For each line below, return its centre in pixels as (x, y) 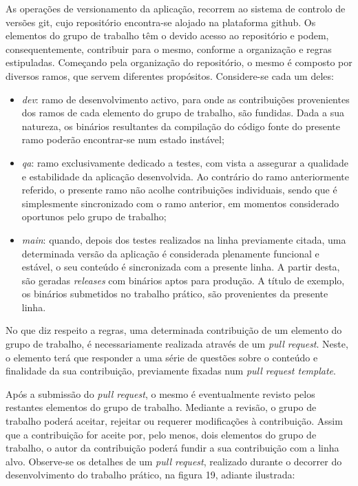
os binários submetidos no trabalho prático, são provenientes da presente (175, 294)
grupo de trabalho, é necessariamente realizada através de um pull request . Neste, (177, 344)
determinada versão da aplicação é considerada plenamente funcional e (170, 253)
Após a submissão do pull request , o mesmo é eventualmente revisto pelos (160, 393)
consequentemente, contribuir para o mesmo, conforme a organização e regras (169, 49)
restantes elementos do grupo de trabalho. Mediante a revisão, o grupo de (161, 407)
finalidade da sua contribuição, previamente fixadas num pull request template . (171, 371)
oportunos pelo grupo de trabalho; (94, 216)
